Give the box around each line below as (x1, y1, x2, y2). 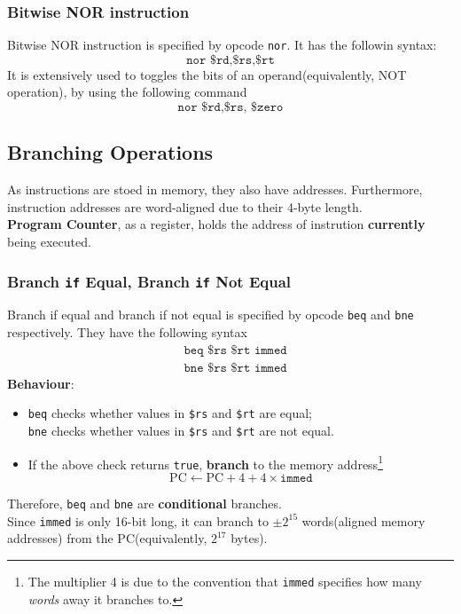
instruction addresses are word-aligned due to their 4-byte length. (7, 197, 363, 216)
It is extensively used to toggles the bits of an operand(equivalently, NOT (7, 65, 407, 83)
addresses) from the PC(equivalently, (7, 529, 207, 547)
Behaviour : (7, 374, 74, 392)
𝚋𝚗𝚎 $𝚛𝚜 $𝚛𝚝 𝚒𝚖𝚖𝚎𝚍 (184, 361, 287, 374)
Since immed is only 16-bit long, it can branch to (7, 511, 269, 530)
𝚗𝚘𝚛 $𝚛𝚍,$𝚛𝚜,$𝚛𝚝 (186, 53, 275, 67)
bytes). (230, 529, 268, 547)
